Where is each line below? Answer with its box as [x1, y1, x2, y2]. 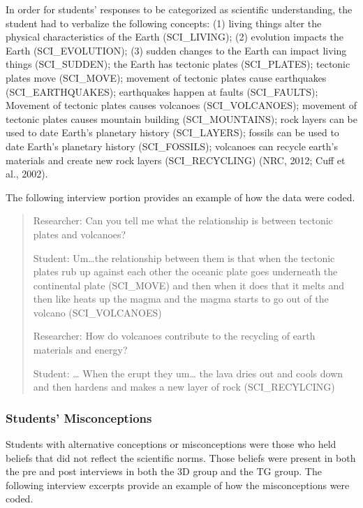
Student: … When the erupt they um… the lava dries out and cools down [33, 365, 343, 380]
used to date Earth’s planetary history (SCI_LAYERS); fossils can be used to [6, 125, 339, 140]
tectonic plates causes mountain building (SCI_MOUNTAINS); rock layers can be [6, 111, 357, 126]
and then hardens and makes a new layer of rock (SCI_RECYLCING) [33, 379, 335, 394]
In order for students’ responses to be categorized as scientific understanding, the [6, 2, 353, 16]
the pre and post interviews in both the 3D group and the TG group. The [6, 464, 322, 479]
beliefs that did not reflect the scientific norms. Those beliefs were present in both [6, 450, 356, 465]
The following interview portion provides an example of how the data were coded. [6, 189, 355, 204]
